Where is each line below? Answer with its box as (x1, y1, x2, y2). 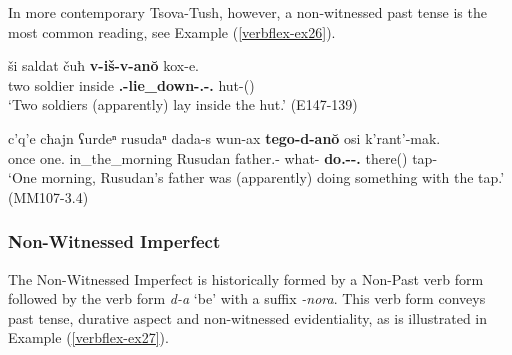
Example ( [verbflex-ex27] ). (8, 327, 169, 348)
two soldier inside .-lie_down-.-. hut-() (8, 74, 255, 95)
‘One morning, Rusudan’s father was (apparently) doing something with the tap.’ (8, 167, 505, 188)
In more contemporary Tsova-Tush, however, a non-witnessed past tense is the (8, 2, 487, 22)
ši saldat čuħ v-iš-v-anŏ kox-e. (8, 55, 199, 76)
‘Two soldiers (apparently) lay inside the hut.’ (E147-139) (8, 94, 358, 115)
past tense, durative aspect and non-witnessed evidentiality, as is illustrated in (8, 307, 488, 328)
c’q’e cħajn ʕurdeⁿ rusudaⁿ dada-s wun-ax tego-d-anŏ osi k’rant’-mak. (8, 127, 441, 148)
